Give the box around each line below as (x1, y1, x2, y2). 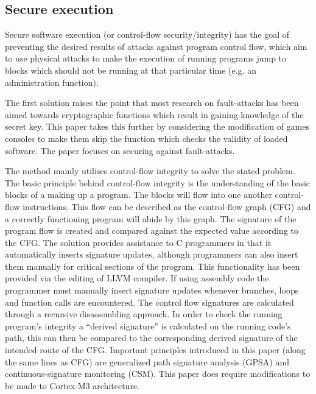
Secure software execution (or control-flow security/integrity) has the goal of (5, 28, 290, 41)
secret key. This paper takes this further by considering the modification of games (5, 120, 309, 133)
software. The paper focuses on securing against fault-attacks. (5, 144, 235, 157)
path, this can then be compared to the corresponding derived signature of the (5, 331, 298, 344)
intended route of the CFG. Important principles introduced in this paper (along (5, 343, 306, 356)
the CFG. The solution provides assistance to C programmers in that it (5, 236, 272, 248)
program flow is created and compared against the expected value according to (5, 224, 298, 237)
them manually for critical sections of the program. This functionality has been (5, 259, 300, 272)
